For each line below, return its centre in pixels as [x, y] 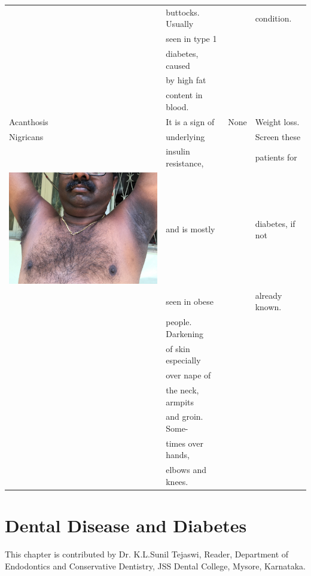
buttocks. [183, 12]
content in [184, 95]
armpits [180, 401]
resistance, [185, 163]
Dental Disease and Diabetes [126, 525]
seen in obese [190, 301]
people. [179, 322]
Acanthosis [29, 121]
